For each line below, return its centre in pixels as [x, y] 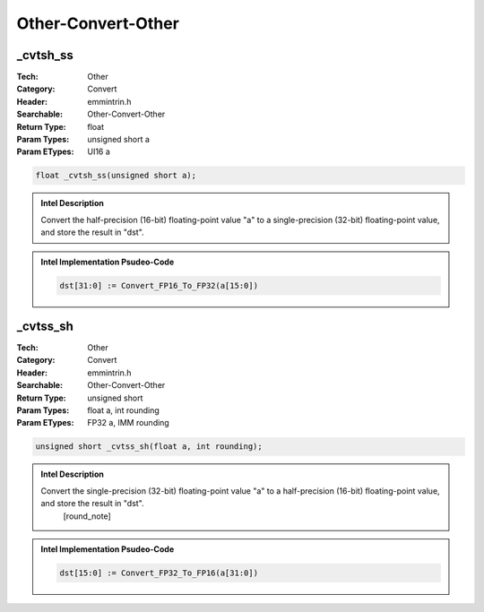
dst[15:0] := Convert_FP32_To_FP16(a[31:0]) [159, 573]
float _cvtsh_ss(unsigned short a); [116, 176]
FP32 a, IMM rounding [128, 423]
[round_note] [87, 516]
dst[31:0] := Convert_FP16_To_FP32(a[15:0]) [159, 285]
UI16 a [99, 151]
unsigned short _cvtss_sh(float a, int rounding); [149, 447]
